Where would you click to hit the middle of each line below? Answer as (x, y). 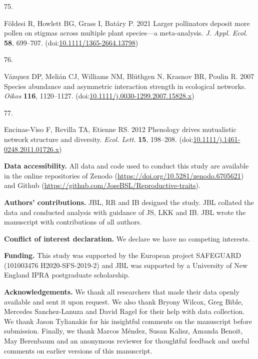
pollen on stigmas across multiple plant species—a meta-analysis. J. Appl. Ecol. (126, 33)
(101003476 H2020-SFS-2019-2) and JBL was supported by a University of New (126, 265)
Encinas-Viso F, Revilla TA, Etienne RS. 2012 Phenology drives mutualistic (120, 129)
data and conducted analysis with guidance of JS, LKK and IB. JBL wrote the (125, 212)
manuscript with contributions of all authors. (73, 222)
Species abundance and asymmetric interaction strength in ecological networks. (125, 86)
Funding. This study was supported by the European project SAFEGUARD (123, 255)
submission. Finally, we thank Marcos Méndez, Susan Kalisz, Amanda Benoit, (123, 331)
